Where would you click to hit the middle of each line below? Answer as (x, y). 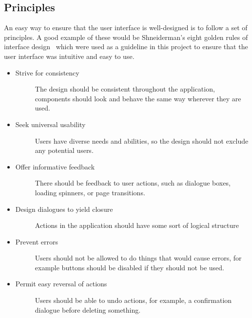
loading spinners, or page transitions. (90, 192)
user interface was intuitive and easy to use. (69, 56)
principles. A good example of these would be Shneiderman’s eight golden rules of (126, 37)
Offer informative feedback (55, 166)
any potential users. (64, 150)
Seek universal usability (50, 124)
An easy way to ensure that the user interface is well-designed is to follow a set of (126, 28)
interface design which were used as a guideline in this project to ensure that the (126, 47)
